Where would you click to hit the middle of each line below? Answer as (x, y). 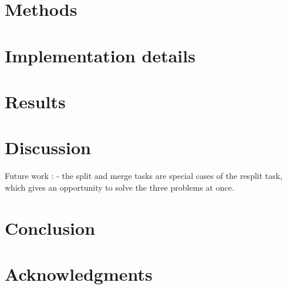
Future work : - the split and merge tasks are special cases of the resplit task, (144, 176)
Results (35, 101)
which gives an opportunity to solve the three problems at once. (119, 187)
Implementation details (100, 55)
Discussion (48, 147)
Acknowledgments (79, 274)
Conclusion (50, 227)
